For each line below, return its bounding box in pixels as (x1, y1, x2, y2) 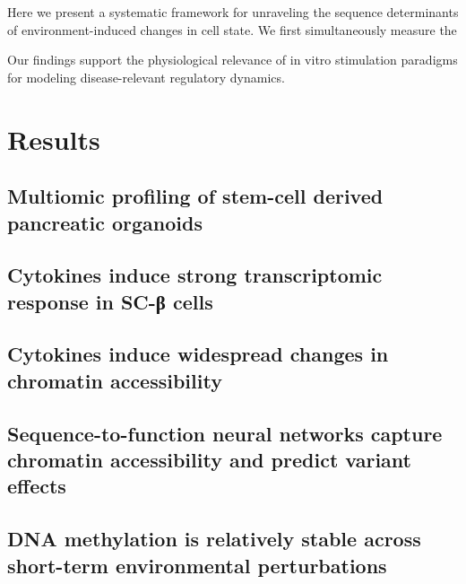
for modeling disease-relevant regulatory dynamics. (7, 67, 285, 86)
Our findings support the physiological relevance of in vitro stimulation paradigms (7, 50, 458, 69)
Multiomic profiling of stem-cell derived (7, 182, 384, 210)
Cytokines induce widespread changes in (7, 340, 389, 368)
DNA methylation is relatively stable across (7, 525, 421, 553)
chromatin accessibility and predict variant (7, 446, 411, 474)
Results (7, 120, 100, 157)
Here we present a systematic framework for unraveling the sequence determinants (7, 3, 459, 21)
